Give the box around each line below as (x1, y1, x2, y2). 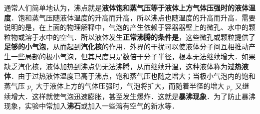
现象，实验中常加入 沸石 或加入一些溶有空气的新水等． (4, 101, 179, 111)
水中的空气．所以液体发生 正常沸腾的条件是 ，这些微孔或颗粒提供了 (38, 31, 256, 42)
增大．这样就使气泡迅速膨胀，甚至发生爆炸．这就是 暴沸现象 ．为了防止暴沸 (10, 91, 256, 101)
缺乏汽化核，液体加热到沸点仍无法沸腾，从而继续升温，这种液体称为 (4, 61, 228, 71)
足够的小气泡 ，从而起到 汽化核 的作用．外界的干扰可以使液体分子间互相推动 (4, 41, 249, 52)
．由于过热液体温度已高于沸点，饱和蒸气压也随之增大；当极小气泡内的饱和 (11, 71, 256, 81)
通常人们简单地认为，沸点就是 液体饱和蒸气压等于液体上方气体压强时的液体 (4, 2, 249, 12)
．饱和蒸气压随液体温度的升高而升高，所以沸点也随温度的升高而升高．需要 (11, 12, 256, 22)
